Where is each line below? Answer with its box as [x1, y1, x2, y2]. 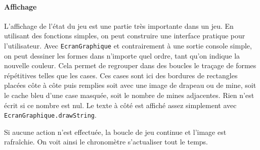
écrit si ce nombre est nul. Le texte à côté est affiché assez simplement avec [4, 99, 237, 110]
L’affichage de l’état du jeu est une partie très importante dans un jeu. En [4, 20, 234, 31]
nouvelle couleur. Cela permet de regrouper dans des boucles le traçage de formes [4, 60, 256, 71]
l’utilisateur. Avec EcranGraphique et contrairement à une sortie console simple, [4, 40, 252, 51]
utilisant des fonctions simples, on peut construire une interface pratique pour [4, 30, 245, 41]
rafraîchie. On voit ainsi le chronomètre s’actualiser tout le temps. [4, 136, 208, 147]
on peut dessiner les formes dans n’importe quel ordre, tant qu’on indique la [4, 50, 240, 61]
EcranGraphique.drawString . [4, 110, 97, 120]
